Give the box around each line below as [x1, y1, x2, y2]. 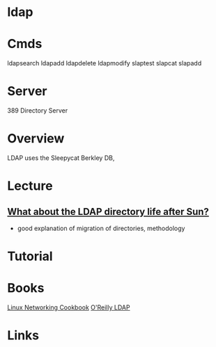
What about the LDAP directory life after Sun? [7, 206, 209, 218]
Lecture [7, 178, 54, 194]
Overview [7, 131, 65, 147]
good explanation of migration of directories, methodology [17, 224, 185, 232]
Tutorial [7, 248, 54, 264]
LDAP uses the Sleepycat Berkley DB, [7, 154, 115, 162]
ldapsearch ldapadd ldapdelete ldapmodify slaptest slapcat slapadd [7, 59, 202, 67]
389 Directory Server [7, 106, 68, 115]
